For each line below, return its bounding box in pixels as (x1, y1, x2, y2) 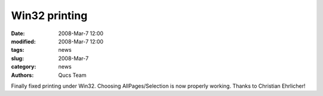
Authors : (11, 72, 34, 79)
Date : (11, 30, 25, 37)
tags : (11, 47, 25, 54)
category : (11, 63, 36, 70)
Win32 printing (11, 9, 88, 22)
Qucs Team (58, 72, 87, 79)
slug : (11, 54, 24, 62)
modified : (11, 38, 36, 45)
